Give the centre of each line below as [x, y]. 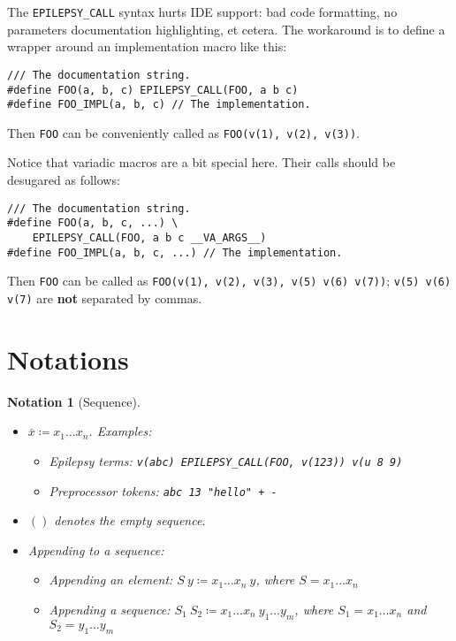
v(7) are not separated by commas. [105, 298]
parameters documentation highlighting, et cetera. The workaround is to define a [226, 29]
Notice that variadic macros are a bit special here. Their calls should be [201, 162]
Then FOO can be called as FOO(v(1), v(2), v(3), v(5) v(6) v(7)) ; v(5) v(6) [229, 281]
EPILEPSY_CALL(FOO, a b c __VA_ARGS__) [149, 237]
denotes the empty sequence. [130, 520]
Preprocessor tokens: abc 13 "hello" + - [163, 490]
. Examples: [120, 431]
